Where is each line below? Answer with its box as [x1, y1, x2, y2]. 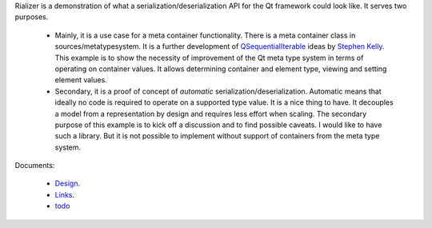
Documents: [14, 161, 55, 170]
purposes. [14, 12, 49, 22]
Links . [54, 190, 75, 199]
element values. [54, 75, 107, 85]
